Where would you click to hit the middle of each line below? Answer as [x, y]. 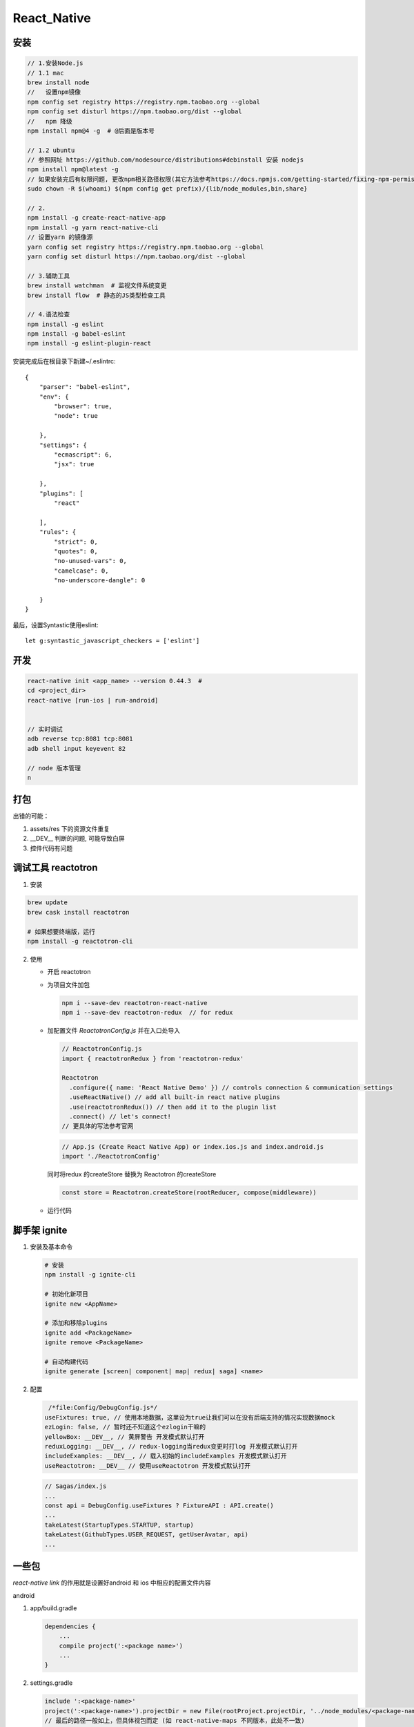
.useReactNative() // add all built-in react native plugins [175, 1097]
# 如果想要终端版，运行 [61, 932]
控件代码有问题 [51, 848]
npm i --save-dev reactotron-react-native [135, 1003]
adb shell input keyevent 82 [77, 748]
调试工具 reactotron [55, 868]
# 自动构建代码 [67, 1362]
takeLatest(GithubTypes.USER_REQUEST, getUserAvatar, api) [146, 1535]
